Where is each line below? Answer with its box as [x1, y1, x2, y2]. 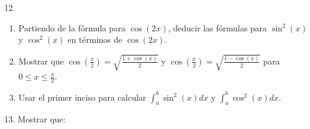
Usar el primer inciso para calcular [18, 90, 147, 103]
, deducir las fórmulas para [168, 21, 267, 34]
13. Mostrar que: [4, 113, 66, 125]
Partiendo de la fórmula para [18, 21, 126, 34]
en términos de [68, 33, 122, 46]
